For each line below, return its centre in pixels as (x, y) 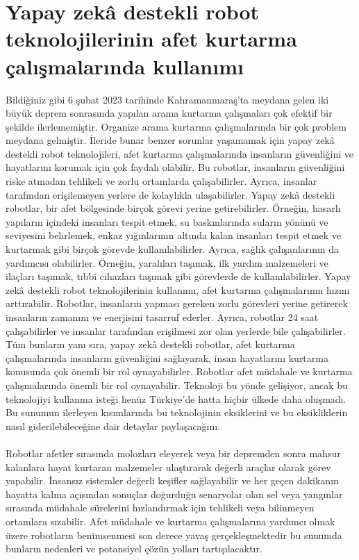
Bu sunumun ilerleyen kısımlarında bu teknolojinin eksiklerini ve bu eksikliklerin (177, 412)
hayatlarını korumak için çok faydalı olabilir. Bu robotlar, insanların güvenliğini (175, 167)
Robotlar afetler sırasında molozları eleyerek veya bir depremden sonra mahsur (173, 453)
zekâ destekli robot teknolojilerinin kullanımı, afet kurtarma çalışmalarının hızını (178, 289)
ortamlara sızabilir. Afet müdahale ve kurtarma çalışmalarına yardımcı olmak (170, 521)
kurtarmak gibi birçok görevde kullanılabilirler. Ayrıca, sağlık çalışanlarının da (173, 249)
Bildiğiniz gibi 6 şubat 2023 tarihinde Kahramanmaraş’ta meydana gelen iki (167, 99)
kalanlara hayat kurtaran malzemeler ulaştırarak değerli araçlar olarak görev (168, 467)
